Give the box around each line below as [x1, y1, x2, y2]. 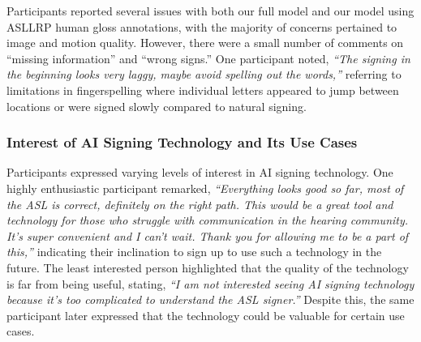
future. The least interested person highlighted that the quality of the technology [6, 259, 409, 276]
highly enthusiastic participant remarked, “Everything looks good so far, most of [6, 179, 404, 196]
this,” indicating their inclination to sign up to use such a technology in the [6, 243, 382, 260]
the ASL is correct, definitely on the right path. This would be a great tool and [6, 195, 393, 212]
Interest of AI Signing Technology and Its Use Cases [6, 132, 358, 152]
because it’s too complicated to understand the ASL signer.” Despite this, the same [6, 291, 415, 308]
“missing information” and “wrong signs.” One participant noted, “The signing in [6, 49, 410, 66]
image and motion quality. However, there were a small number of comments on [6, 34, 404, 51]
